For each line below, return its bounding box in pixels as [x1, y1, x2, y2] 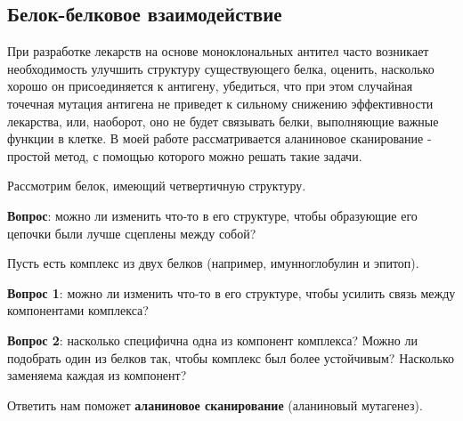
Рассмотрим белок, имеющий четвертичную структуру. [7, 176, 306, 195]
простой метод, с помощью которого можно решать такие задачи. [7, 146, 362, 165]
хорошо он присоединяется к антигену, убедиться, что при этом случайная [7, 77, 413, 95]
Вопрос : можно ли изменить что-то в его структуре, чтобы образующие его [7, 206, 418, 224]
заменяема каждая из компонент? [7, 366, 187, 385]
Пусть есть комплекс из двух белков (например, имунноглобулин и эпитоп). [7, 254, 419, 272]
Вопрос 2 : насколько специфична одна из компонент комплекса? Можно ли [7, 330, 418, 349]
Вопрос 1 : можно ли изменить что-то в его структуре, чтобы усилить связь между [7, 283, 456, 302]
